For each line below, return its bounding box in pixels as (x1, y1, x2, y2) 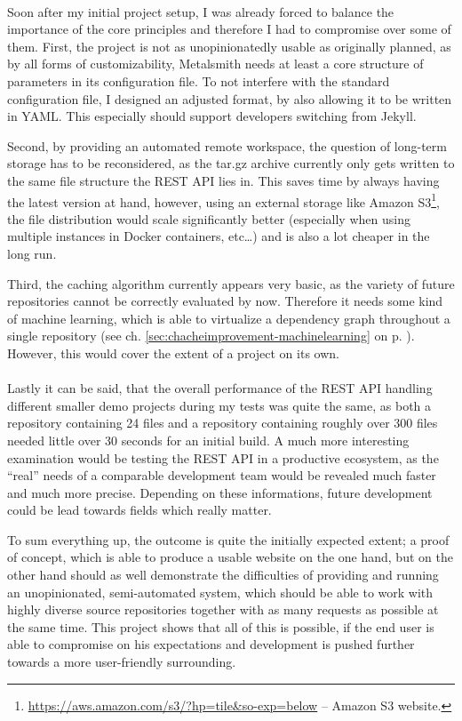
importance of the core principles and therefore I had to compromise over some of (7, 20, 451, 38)
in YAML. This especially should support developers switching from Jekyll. (7, 107, 417, 125)
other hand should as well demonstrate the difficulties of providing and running (7, 565, 439, 584)
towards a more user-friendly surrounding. (7, 653, 236, 671)
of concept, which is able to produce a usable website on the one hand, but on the (7, 548, 453, 566)
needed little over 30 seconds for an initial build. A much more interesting (7, 430, 410, 449)
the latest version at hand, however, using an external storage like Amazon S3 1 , (7, 189, 440, 211)
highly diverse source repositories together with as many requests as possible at (7, 600, 439, 619)
